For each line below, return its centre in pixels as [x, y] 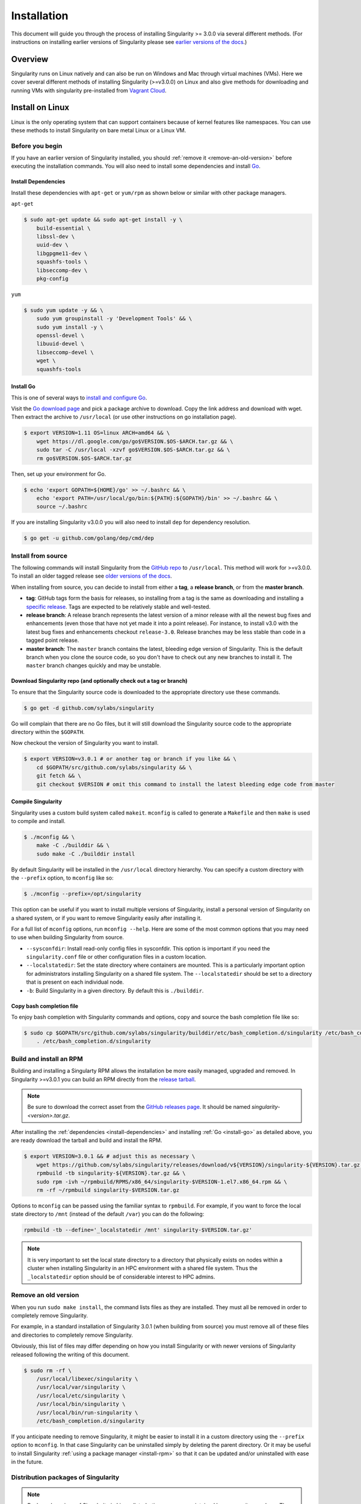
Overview [30, 59]
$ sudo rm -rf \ [48, 1370]
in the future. [27, 1462]
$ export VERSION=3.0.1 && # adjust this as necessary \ [110, 1156]
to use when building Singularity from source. [68, 937]
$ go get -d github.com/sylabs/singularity [89, 708]
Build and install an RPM [47, 1059]
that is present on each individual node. [75, 982]
